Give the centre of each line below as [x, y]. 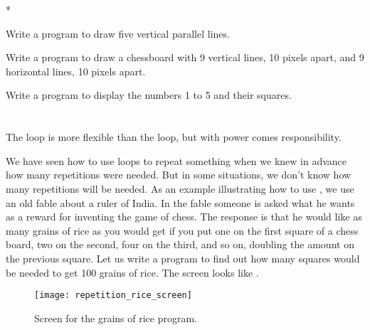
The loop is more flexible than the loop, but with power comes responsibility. [174, 137]
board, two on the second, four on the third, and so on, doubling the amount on [180, 244]
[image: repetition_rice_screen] [113, 296]
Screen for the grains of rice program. [116, 318]
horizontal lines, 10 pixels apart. [76, 71]
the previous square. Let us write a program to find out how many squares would [183, 258]
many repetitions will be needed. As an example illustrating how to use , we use [180, 188]
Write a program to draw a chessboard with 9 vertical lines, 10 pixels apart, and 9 [185, 57]
